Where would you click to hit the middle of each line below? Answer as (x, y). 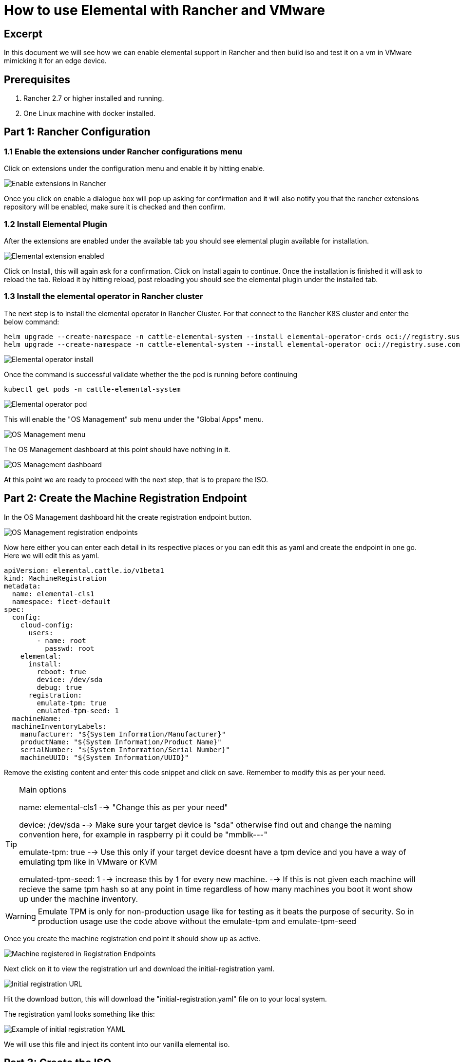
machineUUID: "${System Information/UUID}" (105, 757)
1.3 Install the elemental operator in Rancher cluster (104, 296)
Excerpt (23, 34)
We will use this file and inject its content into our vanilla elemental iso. (117, 1044)
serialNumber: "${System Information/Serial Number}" (125, 749)
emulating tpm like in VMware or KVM (88, 862)
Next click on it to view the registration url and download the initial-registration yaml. (139, 968)
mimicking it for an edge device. (55, 61)
